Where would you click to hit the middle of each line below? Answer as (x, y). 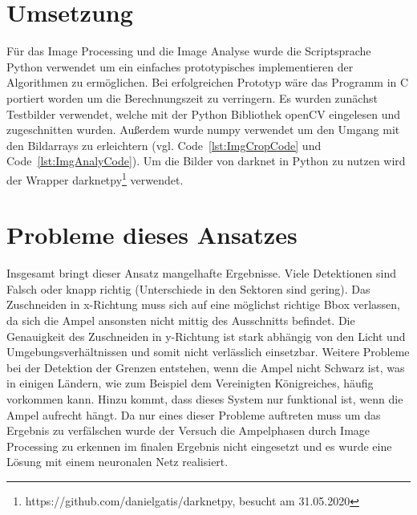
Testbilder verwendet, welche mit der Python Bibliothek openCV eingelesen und (204, 114)
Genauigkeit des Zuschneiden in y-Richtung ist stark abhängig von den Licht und (206, 336)
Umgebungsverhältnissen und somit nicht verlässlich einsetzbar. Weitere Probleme (208, 352)
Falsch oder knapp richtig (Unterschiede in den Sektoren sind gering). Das (188, 288)
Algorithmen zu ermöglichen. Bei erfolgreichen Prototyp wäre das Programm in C (208, 82)
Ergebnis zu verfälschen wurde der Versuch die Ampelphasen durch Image (188, 430)
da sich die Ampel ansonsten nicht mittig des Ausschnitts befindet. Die (181, 320)
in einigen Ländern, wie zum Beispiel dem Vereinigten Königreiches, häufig (190, 383)
